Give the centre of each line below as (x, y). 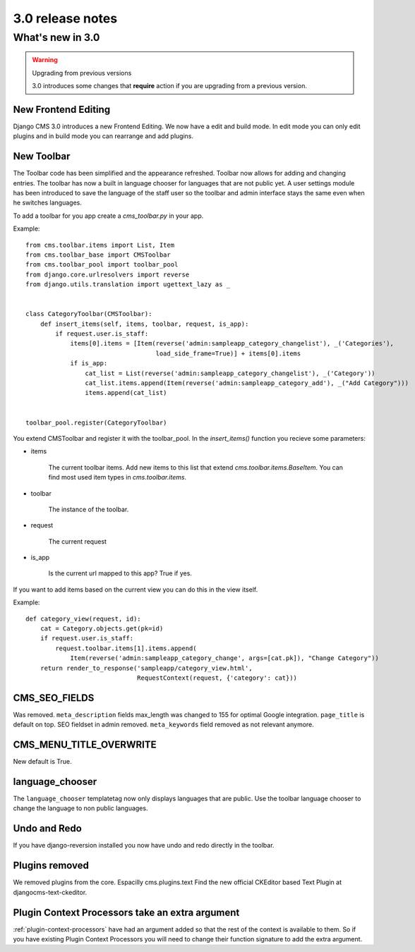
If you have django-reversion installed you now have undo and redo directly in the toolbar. (144, 846)
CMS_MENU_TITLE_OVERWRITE (85, 745)
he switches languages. (48, 203)
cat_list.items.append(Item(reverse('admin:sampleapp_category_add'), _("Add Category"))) (247, 383)
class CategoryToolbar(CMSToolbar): (89, 314)
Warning (45, 60)
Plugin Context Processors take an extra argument (126, 912)
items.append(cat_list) (126, 393)
